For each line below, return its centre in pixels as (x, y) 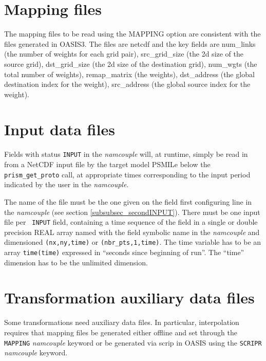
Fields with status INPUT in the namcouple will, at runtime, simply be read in (126, 154)
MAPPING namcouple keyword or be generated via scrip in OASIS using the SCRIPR (133, 342)
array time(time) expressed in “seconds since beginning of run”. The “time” (124, 252)
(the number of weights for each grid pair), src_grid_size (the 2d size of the (124, 54)
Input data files (60, 129)
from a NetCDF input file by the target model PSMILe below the (107, 164)
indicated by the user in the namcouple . (66, 184)
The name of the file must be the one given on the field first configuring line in (128, 201)
